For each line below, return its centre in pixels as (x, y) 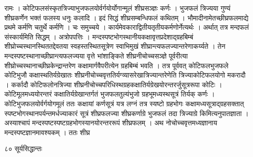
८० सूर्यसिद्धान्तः (23, 148)
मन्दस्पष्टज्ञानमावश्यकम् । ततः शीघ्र (47, 132)
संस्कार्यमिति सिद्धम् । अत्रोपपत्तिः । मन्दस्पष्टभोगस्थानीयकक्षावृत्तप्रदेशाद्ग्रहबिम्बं (99, 36)
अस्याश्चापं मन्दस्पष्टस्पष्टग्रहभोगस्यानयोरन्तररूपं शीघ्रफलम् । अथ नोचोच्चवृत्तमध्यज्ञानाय (111, 123)
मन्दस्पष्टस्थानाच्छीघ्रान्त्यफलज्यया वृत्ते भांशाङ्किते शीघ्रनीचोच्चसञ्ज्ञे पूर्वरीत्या (96, 55)
